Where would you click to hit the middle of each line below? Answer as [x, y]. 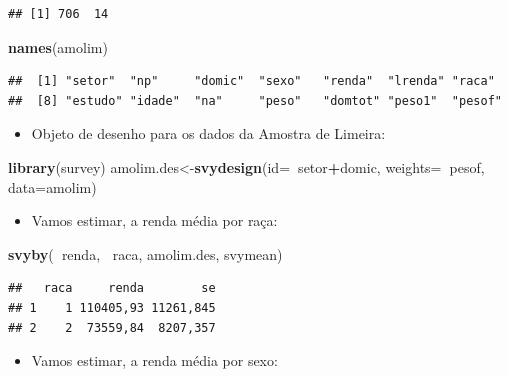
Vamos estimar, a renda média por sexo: [154, 360]
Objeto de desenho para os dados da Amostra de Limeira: [208, 133]
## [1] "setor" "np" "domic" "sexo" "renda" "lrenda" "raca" [251, 81]
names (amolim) [58, 46]
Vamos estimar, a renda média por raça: [154, 220]
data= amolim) [52, 186]
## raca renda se [112, 288]
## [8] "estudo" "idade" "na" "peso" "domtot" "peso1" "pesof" [255, 100]
